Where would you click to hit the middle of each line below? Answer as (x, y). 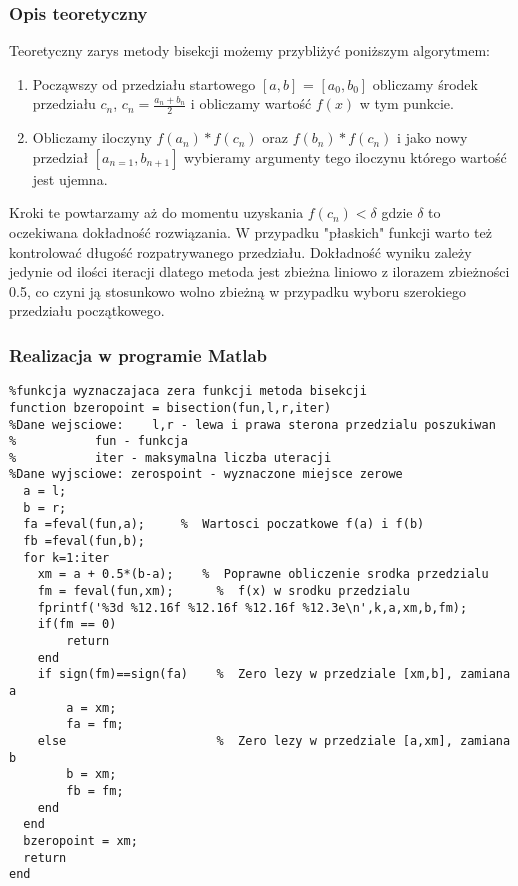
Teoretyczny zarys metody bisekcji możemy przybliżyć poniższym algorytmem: (249, 50)
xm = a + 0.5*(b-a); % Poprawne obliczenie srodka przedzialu (263, 574)
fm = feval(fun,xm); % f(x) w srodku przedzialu (223, 591)
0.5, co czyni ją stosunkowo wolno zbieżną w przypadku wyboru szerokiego (237, 290)
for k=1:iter (66, 557)
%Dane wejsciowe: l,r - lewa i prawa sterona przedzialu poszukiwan (252, 424)
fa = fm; (95, 724)
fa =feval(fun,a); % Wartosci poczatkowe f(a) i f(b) (224, 524)
